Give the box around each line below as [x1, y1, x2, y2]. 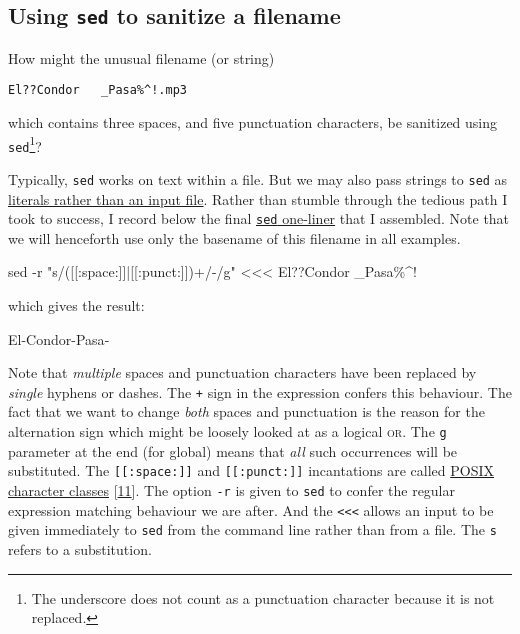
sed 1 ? [8, 132, 42, 156]
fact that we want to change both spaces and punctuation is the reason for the [8, 401, 485, 422]
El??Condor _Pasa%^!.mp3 [8, 83, 187, 98]
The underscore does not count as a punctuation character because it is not [31, 587, 495, 608]
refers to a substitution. [8, 538, 152, 559]
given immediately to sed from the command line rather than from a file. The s [8, 519, 497, 540]
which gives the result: [8, 295, 145, 316]
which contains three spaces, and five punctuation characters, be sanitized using [8, 112, 498, 133]
